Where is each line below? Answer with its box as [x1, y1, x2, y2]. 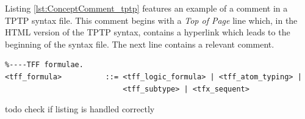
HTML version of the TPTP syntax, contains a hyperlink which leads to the [5, 26, 290, 38]
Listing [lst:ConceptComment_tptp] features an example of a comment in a [5, 2, 288, 14]
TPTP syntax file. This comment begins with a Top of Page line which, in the [5, 13, 298, 26]
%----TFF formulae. [5, 60, 84, 70]
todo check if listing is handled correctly [5, 103, 155, 115]
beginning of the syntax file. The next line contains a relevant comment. [5, 37, 274, 50]
